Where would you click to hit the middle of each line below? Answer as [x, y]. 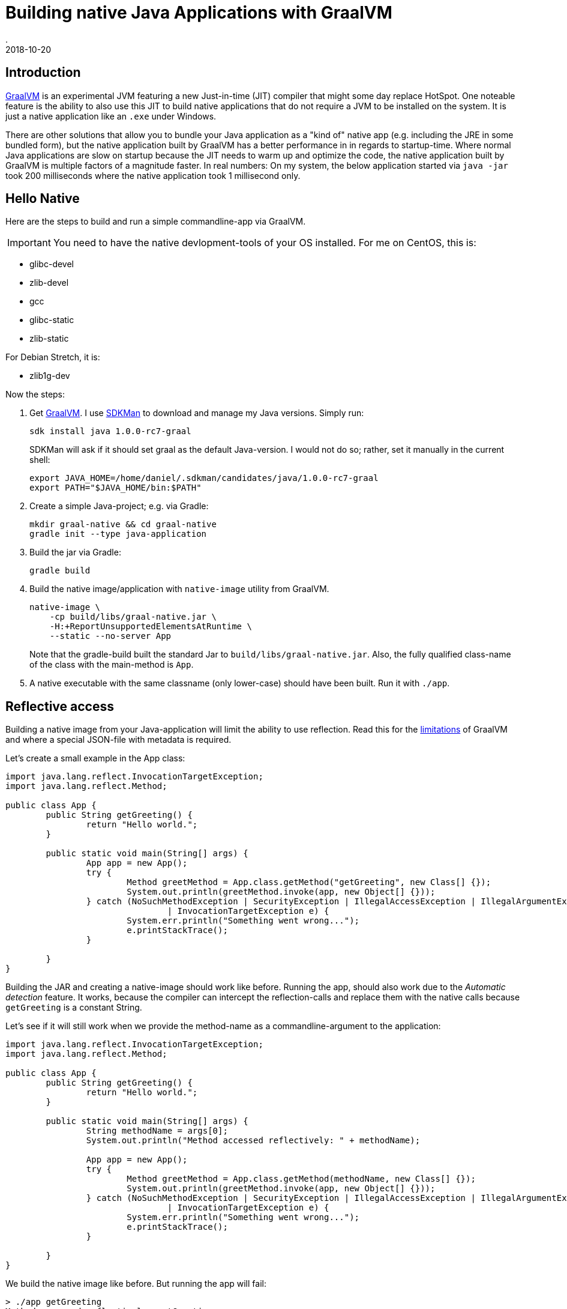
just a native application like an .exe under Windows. [111, 116]
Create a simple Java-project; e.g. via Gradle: [119, 506]
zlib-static [49, 339]
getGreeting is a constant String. [74, 1008]
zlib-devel [49, 283]
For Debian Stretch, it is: [53, 357]
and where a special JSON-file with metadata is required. [118, 740]
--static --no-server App [110, 636]
